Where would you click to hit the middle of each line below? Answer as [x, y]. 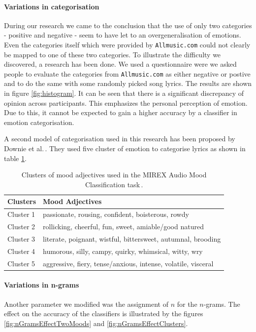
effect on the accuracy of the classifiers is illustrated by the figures [104, 313]
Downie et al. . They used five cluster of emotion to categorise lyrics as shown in [125, 148]
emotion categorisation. [39, 122]
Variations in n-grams [42, 285]
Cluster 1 [21, 214]
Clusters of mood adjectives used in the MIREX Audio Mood [114, 175]
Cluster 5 [21, 263]
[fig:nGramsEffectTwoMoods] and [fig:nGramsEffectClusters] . [96, 323]
